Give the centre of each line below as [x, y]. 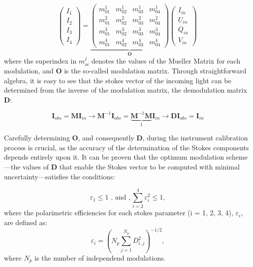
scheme [237, 157]
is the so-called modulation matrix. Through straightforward [155, 70]
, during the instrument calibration [195, 138]
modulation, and [29, 70]
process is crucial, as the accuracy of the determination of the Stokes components [126, 147]
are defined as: [26, 222]
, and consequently [106, 138]
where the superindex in [40, 60]
